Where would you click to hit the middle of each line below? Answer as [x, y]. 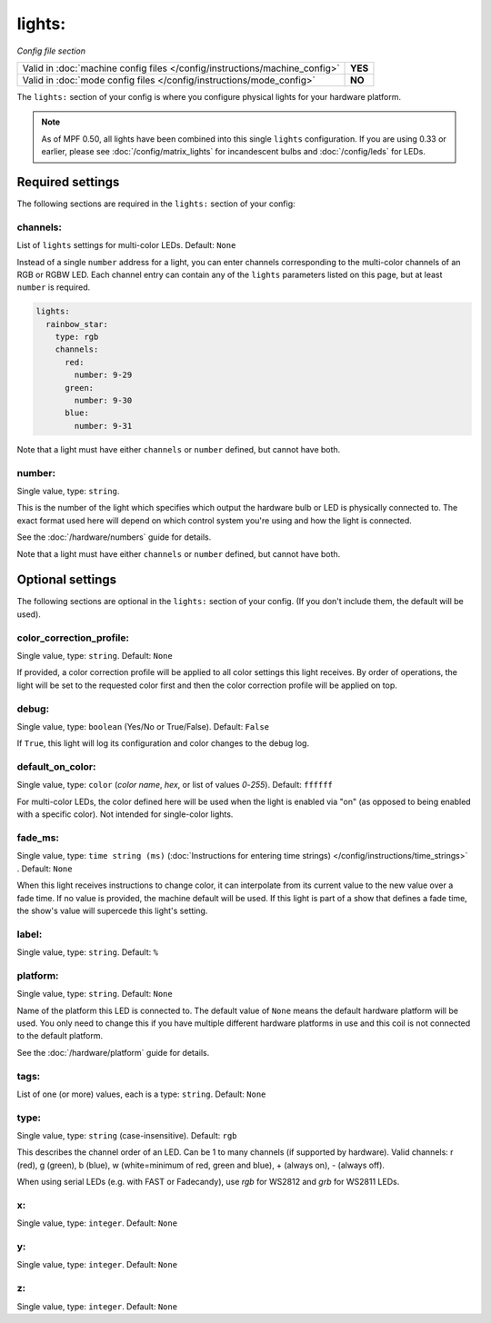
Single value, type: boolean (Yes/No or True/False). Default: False [143, 726]
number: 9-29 [103, 375]
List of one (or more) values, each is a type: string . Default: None [141, 1094]
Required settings [68, 182]
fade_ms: [38, 838]
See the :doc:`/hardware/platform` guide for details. [113, 1052]
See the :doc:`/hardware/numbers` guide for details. [114, 537]
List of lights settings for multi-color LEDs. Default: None [126, 245]
